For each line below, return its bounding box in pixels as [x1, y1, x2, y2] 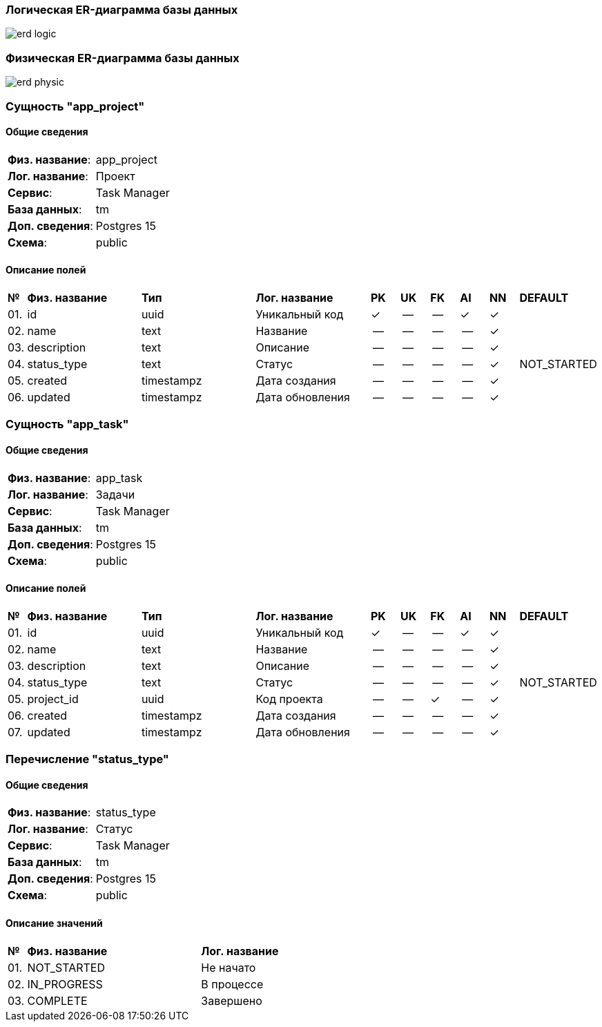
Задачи [95, 487, 135, 501]
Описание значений [6, 916, 103, 929]
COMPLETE [27, 993, 88, 1008]
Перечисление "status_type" [6, 752, 169, 767]
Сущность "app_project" [6, 99, 145, 113]
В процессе [201, 977, 264, 991]
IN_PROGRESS [27, 977, 103, 991]
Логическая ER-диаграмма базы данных [6, 3, 238, 17]
